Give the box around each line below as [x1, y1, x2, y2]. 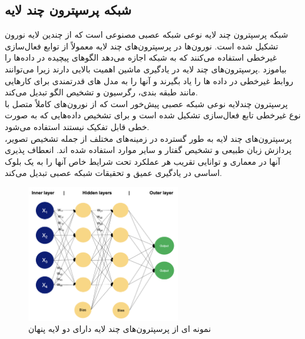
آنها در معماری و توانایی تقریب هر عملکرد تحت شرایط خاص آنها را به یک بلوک [5, 155, 280, 167]
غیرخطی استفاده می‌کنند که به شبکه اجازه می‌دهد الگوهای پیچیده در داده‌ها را [5, 51, 277, 64]
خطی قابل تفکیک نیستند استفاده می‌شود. [5, 120, 150, 132]
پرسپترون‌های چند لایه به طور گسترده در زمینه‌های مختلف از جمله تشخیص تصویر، [5, 132, 292, 144]
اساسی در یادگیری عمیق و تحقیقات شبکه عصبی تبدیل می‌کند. [5, 167, 222, 179]
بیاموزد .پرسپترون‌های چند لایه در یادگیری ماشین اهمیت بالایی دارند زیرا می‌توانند [5, 62, 287, 75]
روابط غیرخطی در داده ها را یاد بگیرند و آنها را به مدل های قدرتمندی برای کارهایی [5, 74, 294, 87]
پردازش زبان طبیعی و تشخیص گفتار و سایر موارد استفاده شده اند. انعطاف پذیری [5, 144, 291, 156]
